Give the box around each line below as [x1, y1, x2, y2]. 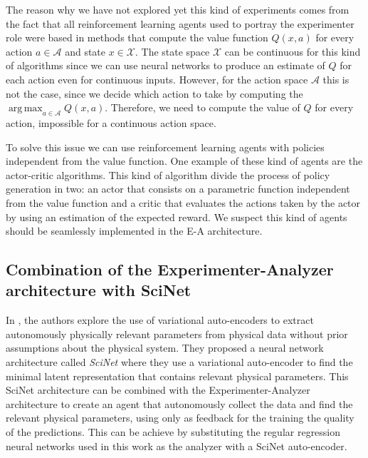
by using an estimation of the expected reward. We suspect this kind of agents [6, 209, 347, 224]
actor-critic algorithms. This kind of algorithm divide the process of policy [6, 167, 330, 182]
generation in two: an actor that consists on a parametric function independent [6, 181, 350, 196]
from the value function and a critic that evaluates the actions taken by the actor [6, 195, 361, 210]
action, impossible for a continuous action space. [6, 115, 216, 130]
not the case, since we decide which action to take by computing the [6, 86, 303, 101]
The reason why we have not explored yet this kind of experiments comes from [6, 2, 349, 16]
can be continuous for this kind [224, 44, 361, 58]
